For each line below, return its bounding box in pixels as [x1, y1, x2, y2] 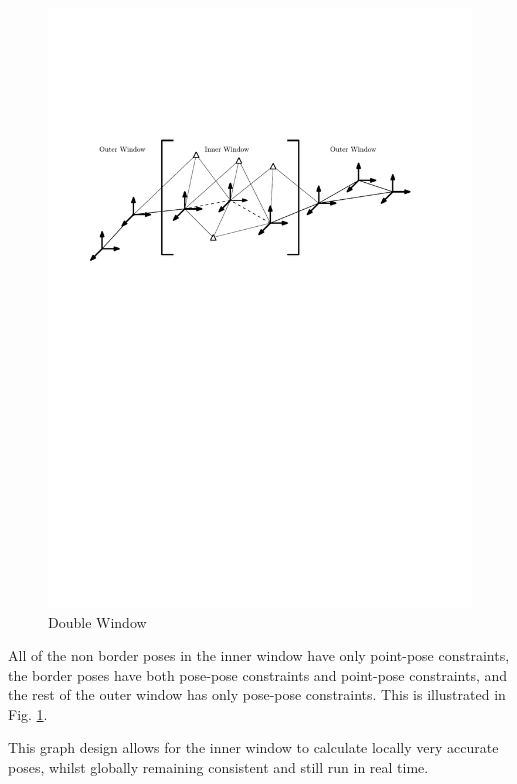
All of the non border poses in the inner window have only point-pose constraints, [8, 645, 510, 666]
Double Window [48, 611, 147, 632]
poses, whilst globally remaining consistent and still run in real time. [8, 757, 429, 778]
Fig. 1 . [8, 703, 48, 724]
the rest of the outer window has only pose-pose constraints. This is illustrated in [8, 684, 506, 705]
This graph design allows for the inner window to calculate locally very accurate [8, 737, 499, 758]
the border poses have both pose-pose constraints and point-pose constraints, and [8, 664, 508, 685]
